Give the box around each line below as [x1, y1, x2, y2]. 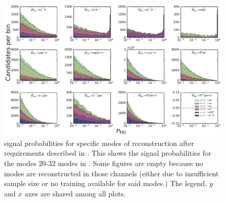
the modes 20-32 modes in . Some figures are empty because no [4, 158, 203, 169]
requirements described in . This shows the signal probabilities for [4, 148, 212, 158]
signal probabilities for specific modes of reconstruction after [4, 137, 194, 148]
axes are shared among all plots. [24, 188, 126, 198]
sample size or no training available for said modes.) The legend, [4, 178, 207, 189]
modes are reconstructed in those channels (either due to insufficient [4, 168, 219, 178]
